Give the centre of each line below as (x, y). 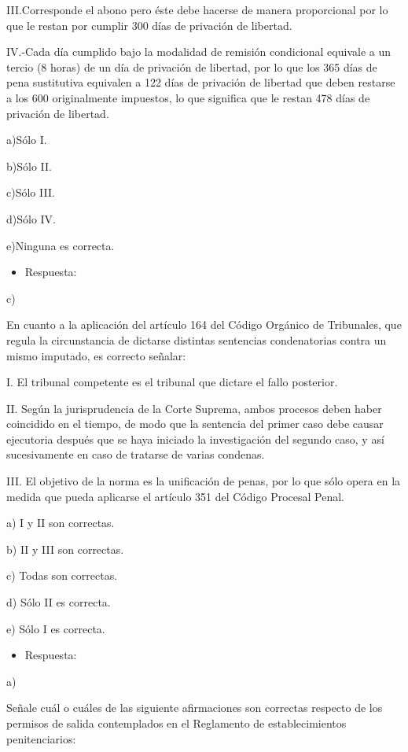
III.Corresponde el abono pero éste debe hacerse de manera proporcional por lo (197, 9)
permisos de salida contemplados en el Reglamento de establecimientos (176, 723)
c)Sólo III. (31, 192)
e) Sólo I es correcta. (56, 628)
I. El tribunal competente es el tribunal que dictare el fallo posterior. (172, 382)
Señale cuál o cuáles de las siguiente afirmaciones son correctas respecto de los (195, 708)
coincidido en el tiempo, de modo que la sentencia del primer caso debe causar (195, 424)
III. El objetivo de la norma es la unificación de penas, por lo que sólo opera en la (204, 481)
